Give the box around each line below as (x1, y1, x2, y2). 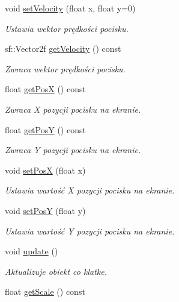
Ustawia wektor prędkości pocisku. (5, 22, 129, 34)
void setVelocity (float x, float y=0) (5, 2, 136, 14)
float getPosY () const (5, 123, 86, 136)
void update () (5, 245, 58, 257)
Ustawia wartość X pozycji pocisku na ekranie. (5, 184, 175, 197)
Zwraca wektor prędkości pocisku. (5, 62, 126, 75)
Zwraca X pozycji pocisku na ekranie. (5, 102, 141, 115)
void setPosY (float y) (5, 204, 86, 216)
